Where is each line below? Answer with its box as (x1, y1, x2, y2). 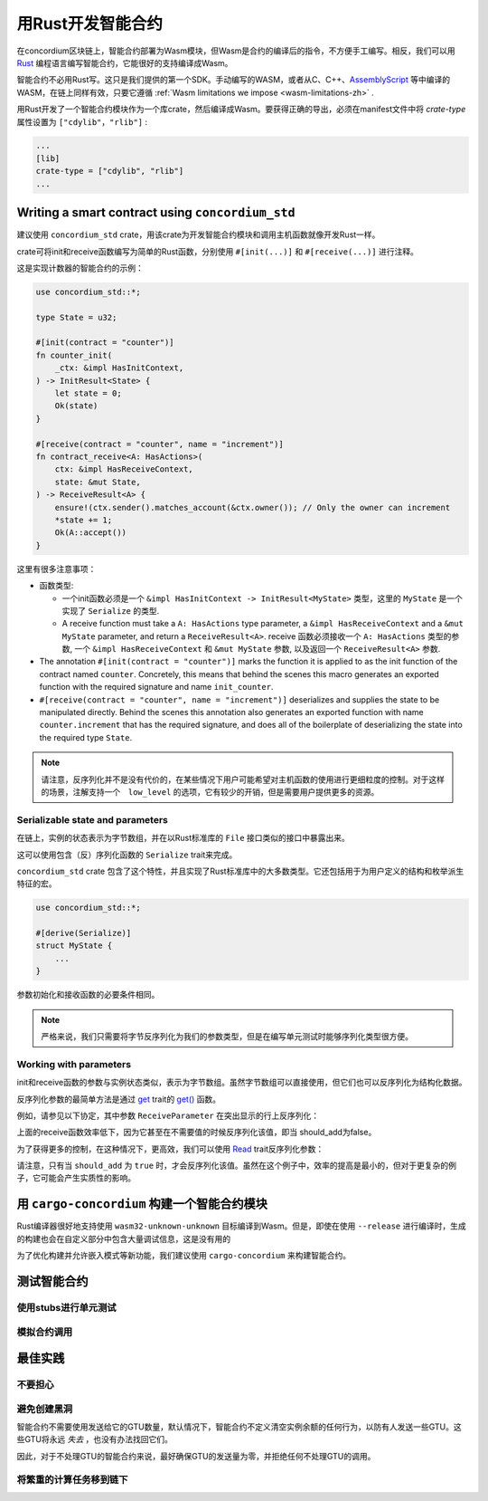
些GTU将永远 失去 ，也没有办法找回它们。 (16, 1434, 174, 1445)
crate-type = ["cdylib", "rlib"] (35, 166, 184, 177)
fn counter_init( (35, 349, 113, 360)
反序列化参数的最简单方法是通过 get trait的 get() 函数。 (16, 1094, 221, 1104)
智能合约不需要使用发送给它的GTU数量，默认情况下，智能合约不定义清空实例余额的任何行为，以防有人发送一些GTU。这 (16, 1421, 462, 1432)
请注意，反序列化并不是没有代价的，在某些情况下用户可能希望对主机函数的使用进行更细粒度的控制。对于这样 (41, 774, 445, 785)
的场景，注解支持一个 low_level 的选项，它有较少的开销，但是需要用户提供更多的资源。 (41, 786, 380, 797)
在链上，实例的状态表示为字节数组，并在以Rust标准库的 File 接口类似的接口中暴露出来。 (16, 833, 350, 844)
